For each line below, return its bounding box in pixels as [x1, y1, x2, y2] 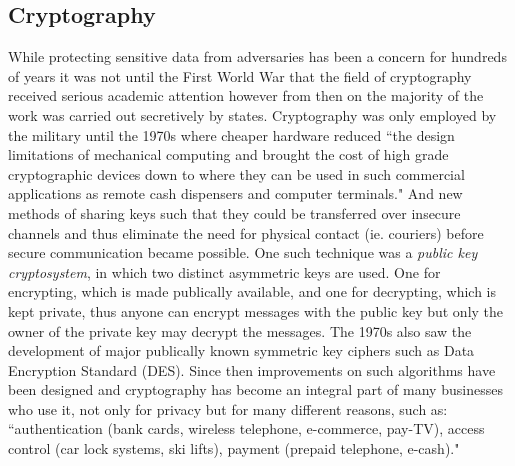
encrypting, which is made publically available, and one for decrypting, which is [8, 281, 496, 302]
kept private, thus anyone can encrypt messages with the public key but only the [8, 300, 504, 321]
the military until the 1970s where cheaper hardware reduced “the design [8, 124, 455, 145]
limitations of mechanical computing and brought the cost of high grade [8, 144, 449, 165]
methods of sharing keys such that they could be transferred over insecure [8, 202, 461, 223]
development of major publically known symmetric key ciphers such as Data [8, 340, 475, 361]
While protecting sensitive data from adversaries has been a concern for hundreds [8, 46, 507, 67]
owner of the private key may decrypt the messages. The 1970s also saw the [8, 320, 472, 341]
